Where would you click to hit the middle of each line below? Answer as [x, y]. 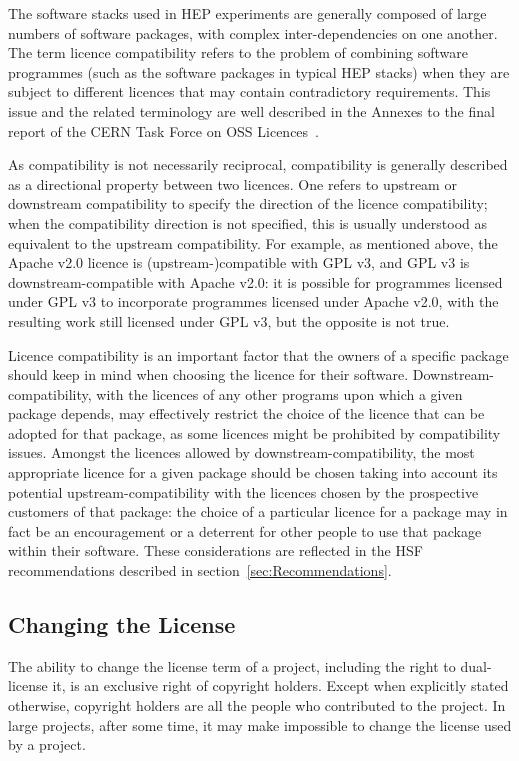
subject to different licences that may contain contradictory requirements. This [249, 91]
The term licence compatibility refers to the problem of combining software [238, 52]
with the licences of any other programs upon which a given [279, 393]
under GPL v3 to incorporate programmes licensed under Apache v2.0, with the [253, 301]
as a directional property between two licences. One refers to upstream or [232, 183]
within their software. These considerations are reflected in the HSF [215, 550]
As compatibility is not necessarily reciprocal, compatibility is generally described [258, 164]
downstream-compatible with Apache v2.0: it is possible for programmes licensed [255, 281]
